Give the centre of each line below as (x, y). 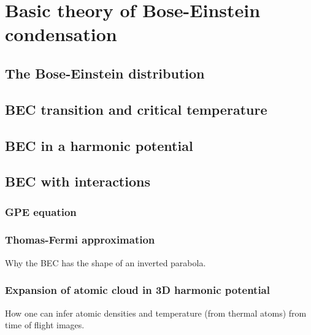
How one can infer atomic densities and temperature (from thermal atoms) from (156, 313)
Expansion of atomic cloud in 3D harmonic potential (137, 290)
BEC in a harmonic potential (99, 145)
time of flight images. (45, 325)
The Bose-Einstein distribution (105, 73)
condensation (61, 34)
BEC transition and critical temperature (136, 109)
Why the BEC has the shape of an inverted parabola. (106, 262)
